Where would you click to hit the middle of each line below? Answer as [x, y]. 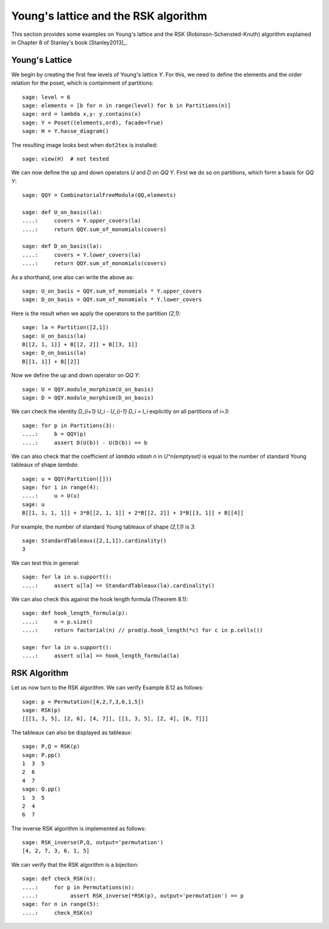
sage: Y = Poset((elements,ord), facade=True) [93, 123]
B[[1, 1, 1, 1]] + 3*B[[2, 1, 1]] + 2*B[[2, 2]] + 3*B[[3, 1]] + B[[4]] [133, 513]
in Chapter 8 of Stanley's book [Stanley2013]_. [69, 42]
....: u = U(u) [51, 496]
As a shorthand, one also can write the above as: [73, 277]
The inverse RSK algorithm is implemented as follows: [79, 828]
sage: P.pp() [41, 755]
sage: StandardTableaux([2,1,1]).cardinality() [94, 541]
